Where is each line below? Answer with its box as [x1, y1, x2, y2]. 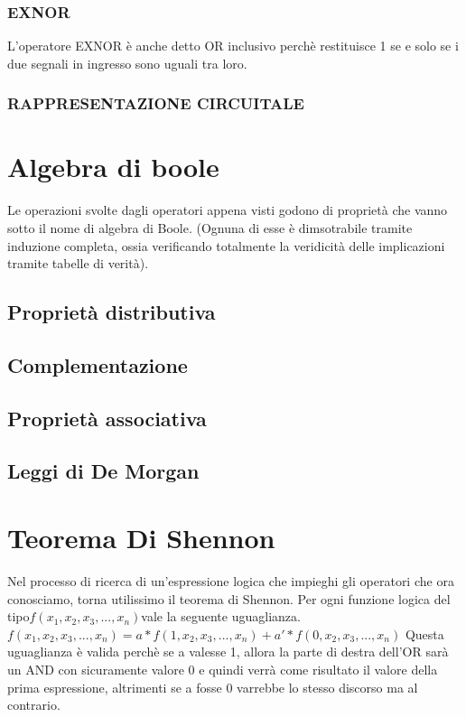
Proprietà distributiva [7, 298, 216, 326]
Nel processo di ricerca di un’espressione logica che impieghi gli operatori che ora [7, 572, 454, 590]
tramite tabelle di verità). [7, 254, 149, 273]
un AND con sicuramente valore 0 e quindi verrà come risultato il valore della [7, 659, 438, 678]
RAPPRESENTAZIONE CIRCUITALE [7, 92, 304, 115]
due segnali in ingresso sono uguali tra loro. [7, 53, 247, 72]
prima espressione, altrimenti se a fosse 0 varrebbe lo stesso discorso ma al [7, 677, 418, 696]
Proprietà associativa [7, 404, 207, 432]
